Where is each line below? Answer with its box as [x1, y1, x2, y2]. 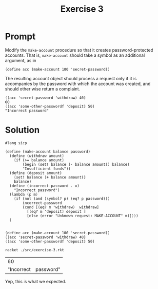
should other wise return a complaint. [5, 86, 80, 91]
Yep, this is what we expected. [5, 278, 67, 284]
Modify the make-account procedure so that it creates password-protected [5, 47, 154, 53]
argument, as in [5, 57, 37, 63]
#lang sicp [5, 140, 27, 145]
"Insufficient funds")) [22, 166, 71, 171]
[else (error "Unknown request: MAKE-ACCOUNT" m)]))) [26, 213, 138, 218]
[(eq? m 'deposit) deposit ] [26, 209, 86, 214]
